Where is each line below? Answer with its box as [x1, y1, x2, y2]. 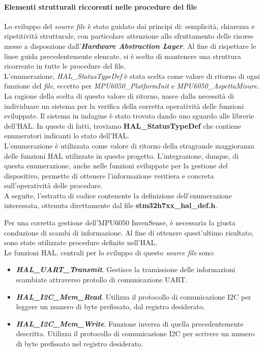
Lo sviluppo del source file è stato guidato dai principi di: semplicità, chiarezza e [4, 20, 255, 31]
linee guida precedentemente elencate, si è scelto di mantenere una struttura [4, 50, 241, 61]
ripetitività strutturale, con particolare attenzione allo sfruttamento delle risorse [4, 31, 253, 41]
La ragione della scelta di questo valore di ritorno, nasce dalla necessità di [4, 90, 234, 101]
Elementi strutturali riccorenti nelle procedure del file [4, 1, 197, 12]
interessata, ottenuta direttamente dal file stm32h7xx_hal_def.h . [4, 200, 218, 211]
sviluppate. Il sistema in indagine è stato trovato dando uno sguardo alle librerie [4, 110, 254, 121]
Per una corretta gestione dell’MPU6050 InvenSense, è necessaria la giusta [4, 217, 236, 228]
